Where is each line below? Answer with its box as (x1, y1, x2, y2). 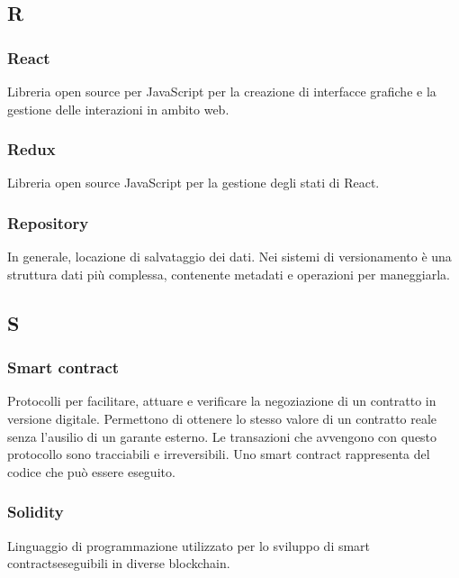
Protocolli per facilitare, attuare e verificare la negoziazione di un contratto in (7, 391, 436, 410)
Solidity (7, 500, 64, 523)
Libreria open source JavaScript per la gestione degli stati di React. (7, 173, 380, 192)
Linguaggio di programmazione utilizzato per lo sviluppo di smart (7, 536, 371, 555)
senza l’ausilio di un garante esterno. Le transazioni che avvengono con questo (7, 427, 437, 445)
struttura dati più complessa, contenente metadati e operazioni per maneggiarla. (7, 264, 450, 283)
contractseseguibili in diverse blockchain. (7, 554, 230, 573)
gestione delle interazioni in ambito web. (7, 99, 229, 118)
